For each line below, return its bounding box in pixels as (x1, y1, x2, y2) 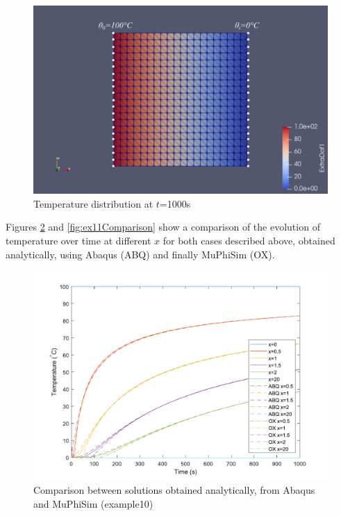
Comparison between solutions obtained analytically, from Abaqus (33, 483, 315, 497)
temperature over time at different (6, 233, 151, 247)
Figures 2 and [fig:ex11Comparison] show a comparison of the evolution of (6, 219, 320, 234)
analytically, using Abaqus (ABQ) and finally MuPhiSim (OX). (6, 247, 275, 261)
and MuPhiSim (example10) (33, 496, 153, 510)
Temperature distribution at (33, 196, 153, 210)
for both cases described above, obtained (163, 233, 335, 247)
